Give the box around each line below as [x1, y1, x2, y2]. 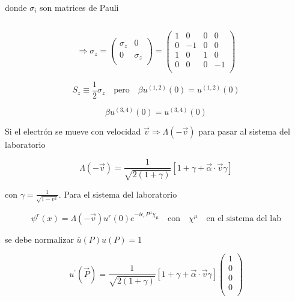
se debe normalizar [5, 233, 74, 245]
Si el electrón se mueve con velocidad [5, 124, 141, 137]
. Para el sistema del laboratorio [58, 187, 177, 200]
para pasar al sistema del [198, 124, 290, 137]
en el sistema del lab [206, 214, 282, 223]
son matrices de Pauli [40, 1, 119, 13]
